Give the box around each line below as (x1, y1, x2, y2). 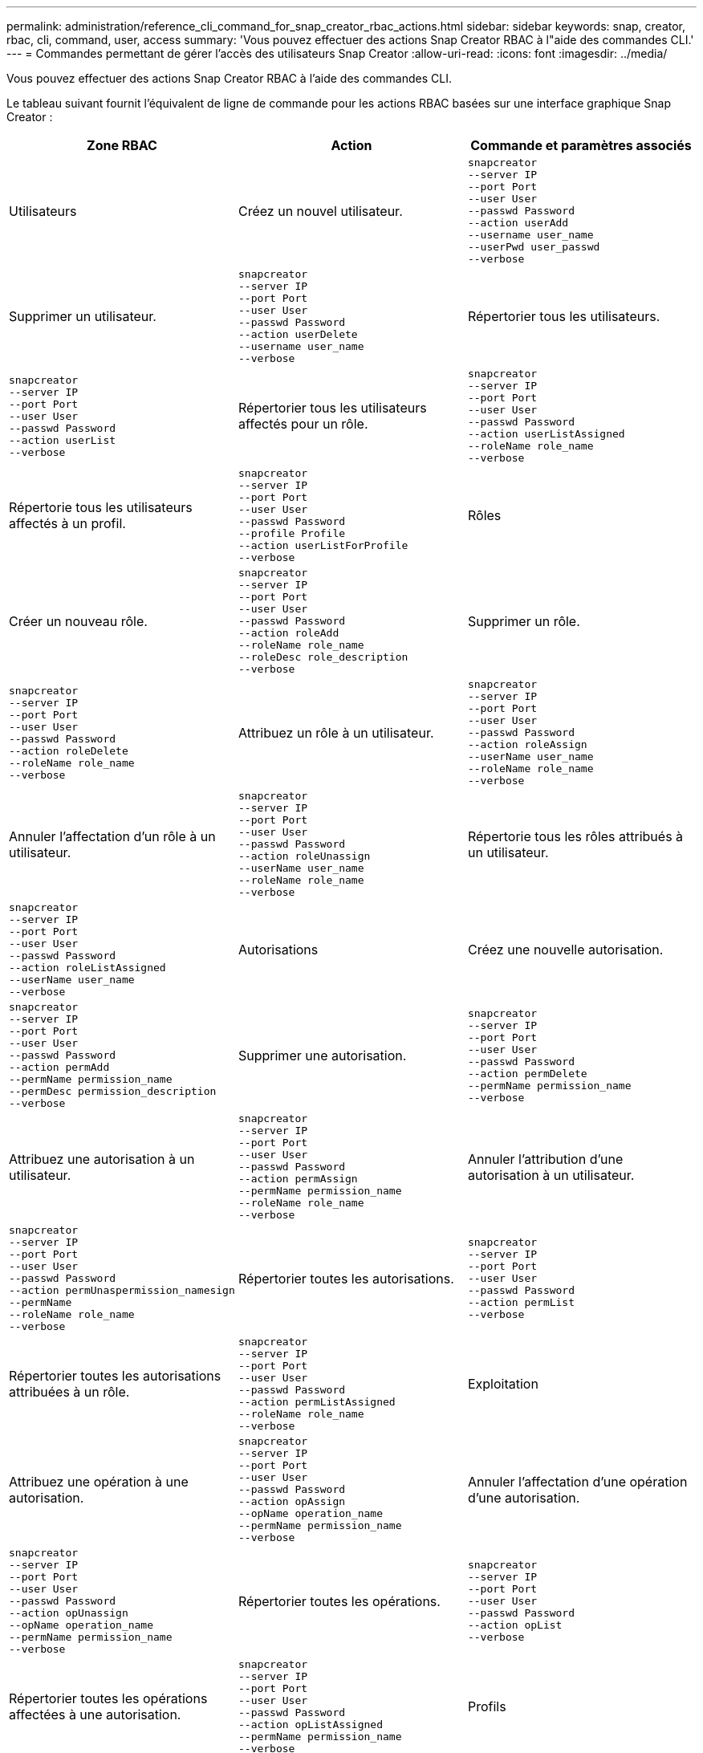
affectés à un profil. (9, 515, 126, 531)
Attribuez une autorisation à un (9, 1150, 195, 1167)
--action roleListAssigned (9, 962, 166, 974)
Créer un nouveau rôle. (9, 612, 148, 629)
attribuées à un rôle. (9, 1384, 130, 1400)
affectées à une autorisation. (9, 1706, 181, 1722)
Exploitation (467, 1376, 538, 1392)
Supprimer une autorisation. (238, 1047, 407, 1064)
